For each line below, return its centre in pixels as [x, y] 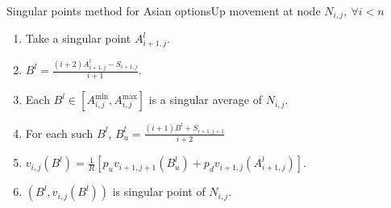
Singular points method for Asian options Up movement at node [164, 10]
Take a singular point [78, 38]
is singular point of [159, 191]
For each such [59, 133]
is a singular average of [205, 100]
